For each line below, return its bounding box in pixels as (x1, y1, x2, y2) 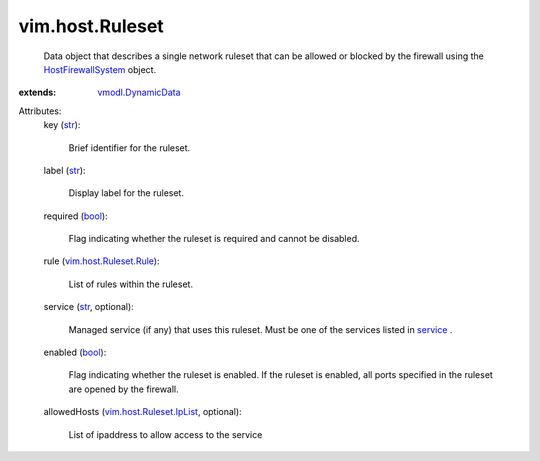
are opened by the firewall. (68, 383, 179, 395)
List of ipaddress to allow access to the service (68, 428, 263, 440)
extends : (18, 86, 57, 99)
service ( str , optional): (43, 301, 134, 313)
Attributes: (18, 105, 62, 117)
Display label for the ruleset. (68, 187, 185, 199)
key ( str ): (43, 119, 81, 131)
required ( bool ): (43, 210, 109, 222)
